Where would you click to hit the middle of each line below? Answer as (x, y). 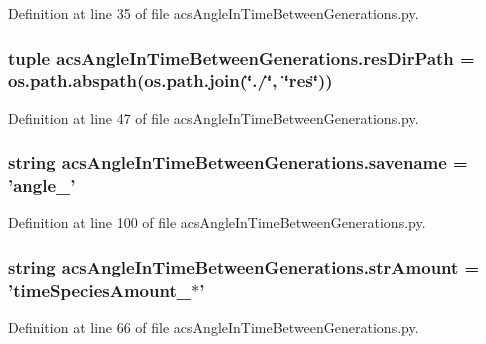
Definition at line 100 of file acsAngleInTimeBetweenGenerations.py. (217, 222)
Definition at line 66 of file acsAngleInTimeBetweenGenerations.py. (213, 327)
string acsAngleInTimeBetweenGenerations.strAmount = (244, 266)
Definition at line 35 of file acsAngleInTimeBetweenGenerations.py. (213, 13)
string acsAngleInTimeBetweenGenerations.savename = (238, 162)
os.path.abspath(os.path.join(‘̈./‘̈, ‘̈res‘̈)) (170, 80)
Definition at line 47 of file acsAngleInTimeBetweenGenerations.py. (213, 117)
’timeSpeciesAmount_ (99, 289)
